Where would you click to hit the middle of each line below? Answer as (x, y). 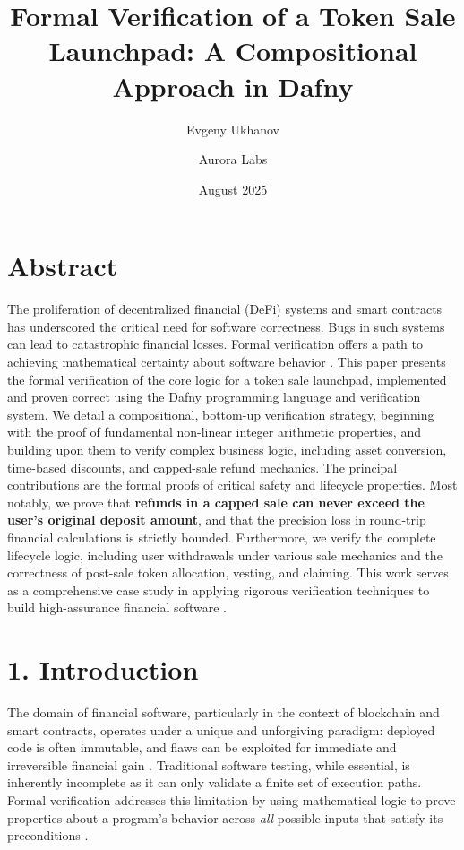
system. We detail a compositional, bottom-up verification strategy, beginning (221, 414)
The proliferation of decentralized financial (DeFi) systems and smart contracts (225, 309)
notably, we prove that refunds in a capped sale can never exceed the (216, 502)
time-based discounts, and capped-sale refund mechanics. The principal (202, 467)
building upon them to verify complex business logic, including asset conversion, (227, 449)
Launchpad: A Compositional (233, 51)
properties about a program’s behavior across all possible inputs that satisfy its (225, 817)
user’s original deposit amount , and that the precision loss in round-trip (217, 520)
